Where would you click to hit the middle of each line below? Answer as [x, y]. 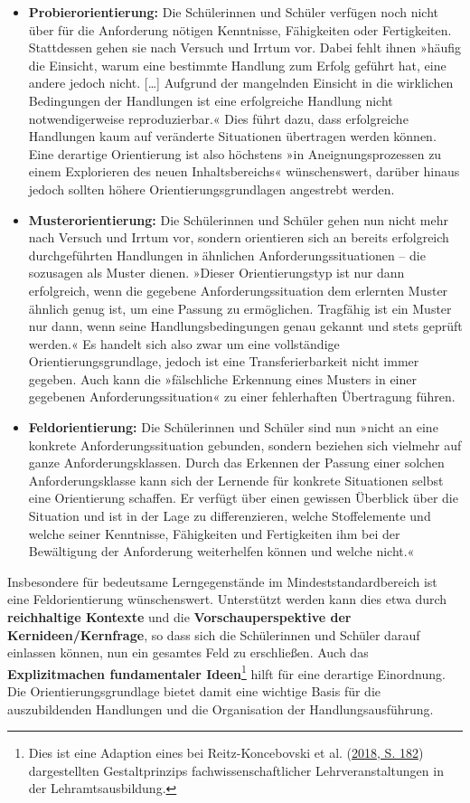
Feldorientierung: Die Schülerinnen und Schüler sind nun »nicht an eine [233, 427]
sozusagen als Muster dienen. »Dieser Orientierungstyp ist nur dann [216, 273]
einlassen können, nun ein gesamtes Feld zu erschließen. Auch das [188, 652]
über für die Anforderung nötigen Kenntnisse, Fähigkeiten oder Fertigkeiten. [240, 29]
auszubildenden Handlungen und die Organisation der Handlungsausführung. [221, 709]
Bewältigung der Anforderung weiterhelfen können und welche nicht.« [221, 551]
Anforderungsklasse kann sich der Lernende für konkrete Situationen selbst [236, 480]
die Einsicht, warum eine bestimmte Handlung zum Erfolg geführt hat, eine [237, 65]
